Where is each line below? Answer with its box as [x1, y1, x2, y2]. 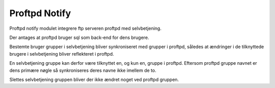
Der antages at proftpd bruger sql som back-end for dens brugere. [9, 34, 150, 40]
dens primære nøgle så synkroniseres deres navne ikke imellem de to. [9, 67, 156, 73]
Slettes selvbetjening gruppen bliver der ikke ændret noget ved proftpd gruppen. [9, 76, 179, 82]
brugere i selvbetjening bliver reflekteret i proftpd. [9, 51, 114, 57]
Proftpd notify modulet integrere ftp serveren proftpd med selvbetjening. [9, 25, 161, 31]
